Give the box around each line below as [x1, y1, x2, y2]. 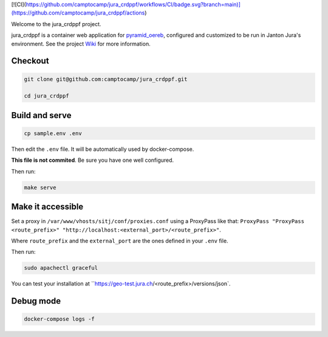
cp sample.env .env [24, 130, 82, 136]
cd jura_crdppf [24, 93, 69, 99]
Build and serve [11, 110, 72, 121]
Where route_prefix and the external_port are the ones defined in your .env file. [11, 237, 228, 244]
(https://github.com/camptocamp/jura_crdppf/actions [11, 9, 145, 16]
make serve [24, 184, 56, 191]
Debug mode [11, 296, 61, 306]
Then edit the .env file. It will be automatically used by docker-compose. [11, 145, 194, 153]
